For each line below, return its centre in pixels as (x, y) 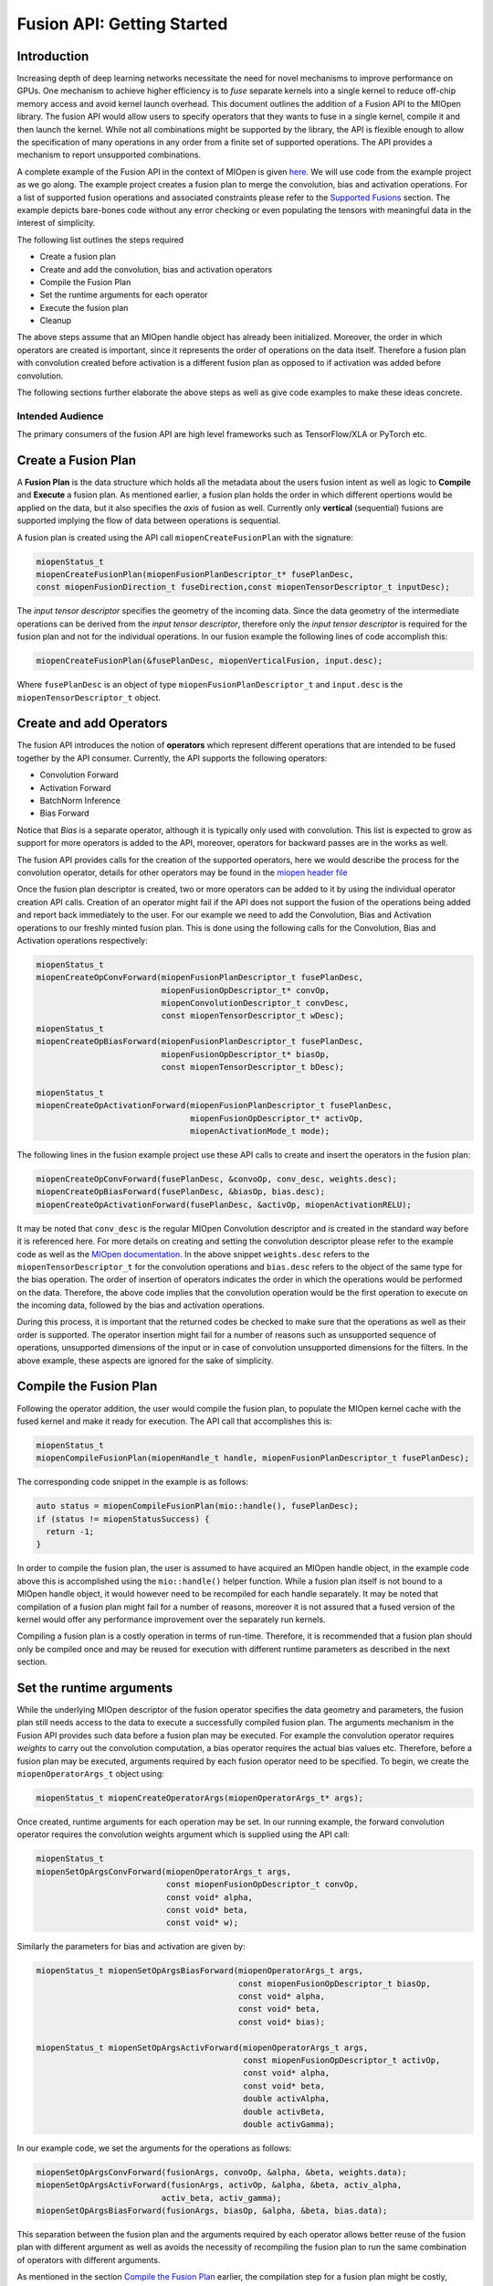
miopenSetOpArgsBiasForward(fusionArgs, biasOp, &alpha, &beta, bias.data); (212, 2211)
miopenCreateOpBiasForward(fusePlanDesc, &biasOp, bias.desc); (181, 1192)
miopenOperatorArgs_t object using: (90, 1774)
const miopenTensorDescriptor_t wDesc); (253, 1016)
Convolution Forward (79, 775)
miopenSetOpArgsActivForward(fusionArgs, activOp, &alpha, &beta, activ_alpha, (219, 2185)
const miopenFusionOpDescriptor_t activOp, (342, 2061)
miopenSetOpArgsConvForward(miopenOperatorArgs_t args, (164, 1871)
